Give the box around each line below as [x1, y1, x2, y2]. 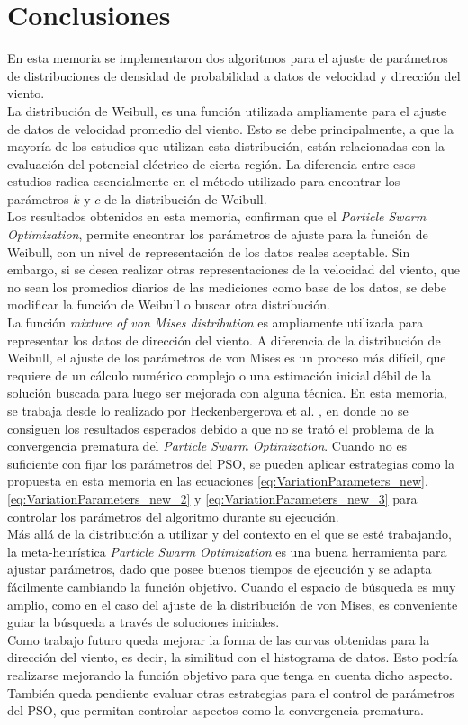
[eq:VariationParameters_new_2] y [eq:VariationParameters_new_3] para [7, 488, 418, 507]
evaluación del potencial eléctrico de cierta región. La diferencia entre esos [7, 154, 416, 173]
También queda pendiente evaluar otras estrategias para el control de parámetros [7, 683, 454, 702]
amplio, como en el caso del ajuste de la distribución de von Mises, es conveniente [7, 595, 458, 613]
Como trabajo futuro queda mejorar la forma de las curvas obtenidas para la [7, 630, 430, 649]
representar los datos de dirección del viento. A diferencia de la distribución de [7, 330, 441, 349]
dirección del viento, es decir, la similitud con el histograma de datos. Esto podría [7, 648, 458, 667]
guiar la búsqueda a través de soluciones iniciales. [7, 613, 280, 631]
